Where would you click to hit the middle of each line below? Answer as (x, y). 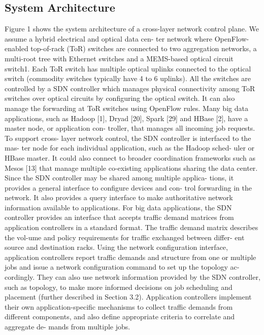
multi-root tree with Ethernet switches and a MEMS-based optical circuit (119, 58)
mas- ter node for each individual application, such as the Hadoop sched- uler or (130, 148)
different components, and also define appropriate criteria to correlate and (120, 317)
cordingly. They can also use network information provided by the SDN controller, (133, 277)
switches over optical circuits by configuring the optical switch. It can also (120, 98)
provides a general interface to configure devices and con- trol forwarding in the (128, 187)
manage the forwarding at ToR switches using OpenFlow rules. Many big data (126, 108)
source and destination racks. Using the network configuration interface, (116, 247)
